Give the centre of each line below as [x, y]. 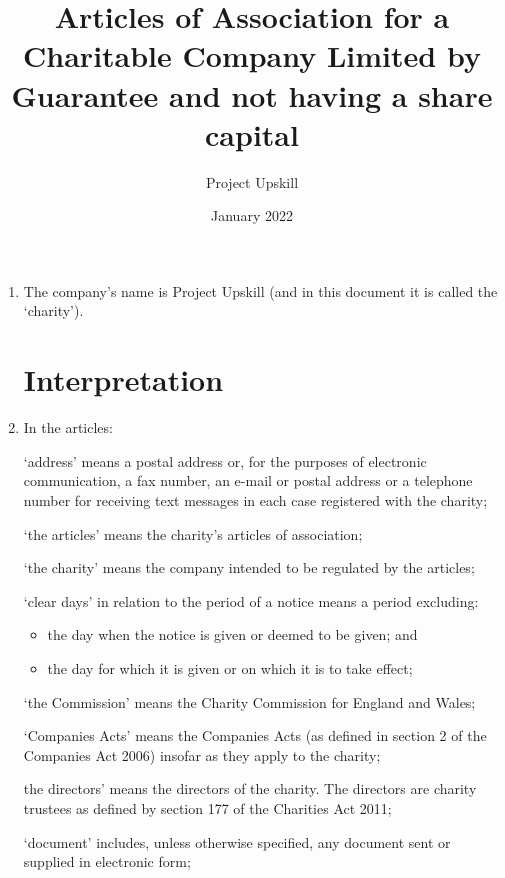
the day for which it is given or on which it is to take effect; [230, 667]
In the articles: [68, 427]
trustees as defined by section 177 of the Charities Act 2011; [207, 807]
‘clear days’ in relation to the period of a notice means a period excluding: [251, 600]
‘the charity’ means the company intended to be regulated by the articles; [249, 567]
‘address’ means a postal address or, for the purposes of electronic [225, 460]
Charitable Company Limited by [252, 55]
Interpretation [123, 379]
